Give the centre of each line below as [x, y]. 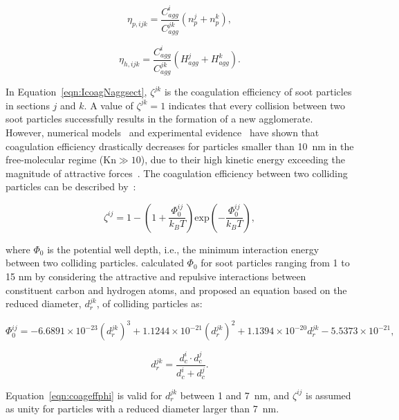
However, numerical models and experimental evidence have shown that [163, 132]
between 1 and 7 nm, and [235, 395]
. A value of [109, 105]
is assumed [328, 395]
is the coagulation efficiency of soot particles [258, 92]
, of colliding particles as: [149, 303]
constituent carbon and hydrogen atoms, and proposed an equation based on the [176, 290]
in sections [28, 105]
